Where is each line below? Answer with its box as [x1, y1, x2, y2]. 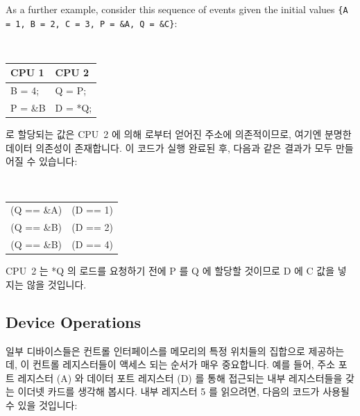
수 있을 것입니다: [6, 397, 78, 412]
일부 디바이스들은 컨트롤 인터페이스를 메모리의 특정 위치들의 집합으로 [6, 343, 305, 358]
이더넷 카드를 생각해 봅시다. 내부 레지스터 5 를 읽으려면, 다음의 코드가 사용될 [17, 384, 350, 399]
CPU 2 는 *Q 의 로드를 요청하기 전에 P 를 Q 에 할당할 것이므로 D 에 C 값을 [6, 263, 335, 278]
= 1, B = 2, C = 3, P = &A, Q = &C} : [6, 15, 178, 30]
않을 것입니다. [26, 277, 87, 291]
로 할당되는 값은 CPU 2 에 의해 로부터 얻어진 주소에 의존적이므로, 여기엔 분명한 [6, 127, 352, 141]
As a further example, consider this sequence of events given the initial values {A [6, 2, 348, 16]
